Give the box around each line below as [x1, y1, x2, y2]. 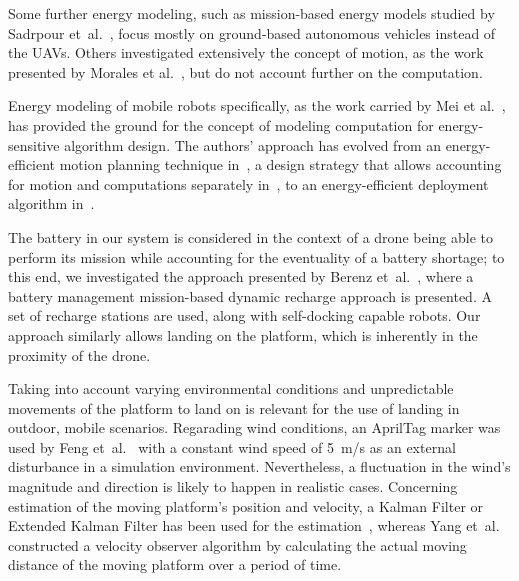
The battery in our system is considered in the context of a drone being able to [8, 226, 494, 247]
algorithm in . [8, 193, 95, 214]
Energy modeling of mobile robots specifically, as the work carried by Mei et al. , [8, 95, 506, 116]
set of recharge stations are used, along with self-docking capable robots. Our [8, 305, 481, 326]
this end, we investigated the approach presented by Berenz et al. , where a [8, 266, 474, 287]
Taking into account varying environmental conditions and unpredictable [8, 378, 454, 399]
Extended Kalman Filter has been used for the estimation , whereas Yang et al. [8, 515, 500, 536]
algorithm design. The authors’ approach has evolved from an [64, 134, 441, 155]
